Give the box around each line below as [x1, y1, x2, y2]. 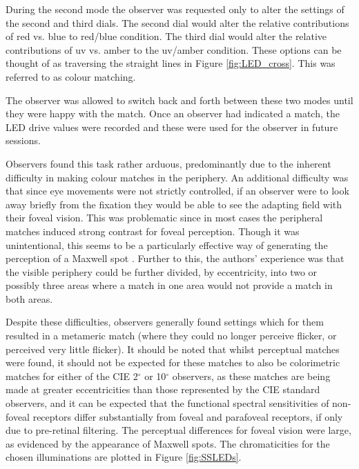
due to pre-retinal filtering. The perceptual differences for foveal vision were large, [6, 423, 351, 437]
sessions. [6, 133, 41, 148]
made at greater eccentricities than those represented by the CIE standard [6, 382, 320, 397]
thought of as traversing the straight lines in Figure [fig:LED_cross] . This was [6, 56, 336, 70]
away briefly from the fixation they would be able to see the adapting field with [6, 197, 342, 211]
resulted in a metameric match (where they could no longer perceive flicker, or [6, 328, 337, 343]
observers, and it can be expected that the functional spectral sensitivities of [6, 396, 329, 410]
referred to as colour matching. [6, 69, 136, 83]
